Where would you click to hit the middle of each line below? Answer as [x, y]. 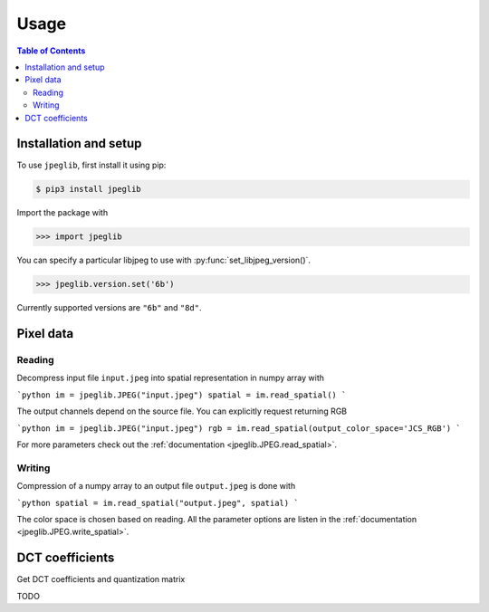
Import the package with [62, 213]
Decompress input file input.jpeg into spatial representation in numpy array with [171, 378]
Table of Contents [51, 51]
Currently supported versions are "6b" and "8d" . [109, 308]
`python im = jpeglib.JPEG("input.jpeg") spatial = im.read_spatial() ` [182, 395]
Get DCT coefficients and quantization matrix [101, 579]
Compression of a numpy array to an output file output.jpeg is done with [156, 486]
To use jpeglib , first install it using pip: [91, 165]
